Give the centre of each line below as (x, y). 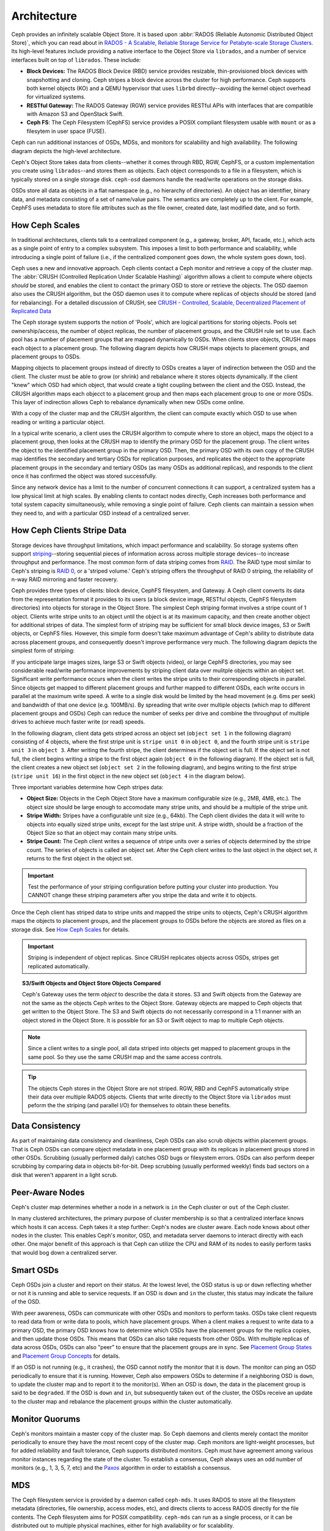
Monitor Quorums (46, 1419)
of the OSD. (26, 1302)
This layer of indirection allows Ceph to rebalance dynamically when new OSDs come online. (128, 402)
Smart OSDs (35, 1270)
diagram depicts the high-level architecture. (66, 151)
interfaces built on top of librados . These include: (76, 60)
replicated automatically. (59, 966)
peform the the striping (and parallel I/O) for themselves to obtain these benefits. (130, 1105)
